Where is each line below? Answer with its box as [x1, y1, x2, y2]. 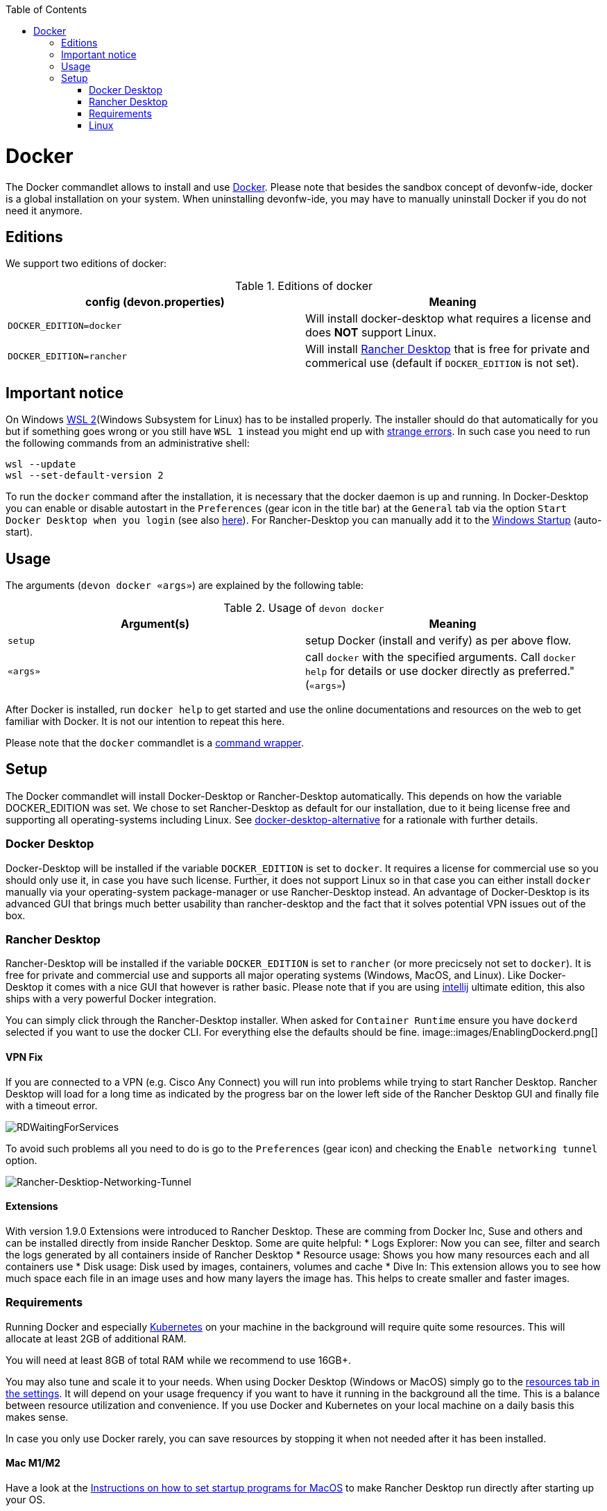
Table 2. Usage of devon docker [223, 601, 384, 615]
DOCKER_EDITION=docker [8, 320, 122, 331]
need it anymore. [6, 204, 83, 216]
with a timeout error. [6, 1099, 98, 1111]
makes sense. [6, 1410, 69, 1423]
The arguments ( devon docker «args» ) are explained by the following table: [6, 579, 364, 592]
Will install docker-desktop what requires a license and [305, 311, 591, 326]
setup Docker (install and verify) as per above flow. [305, 633, 572, 648]
